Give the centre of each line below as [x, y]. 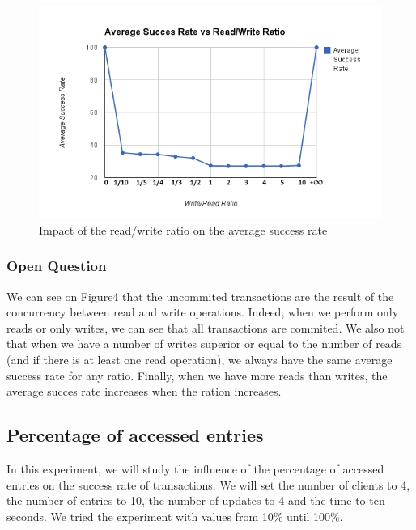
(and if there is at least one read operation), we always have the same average [200, 359]
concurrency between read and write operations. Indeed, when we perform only [203, 312]
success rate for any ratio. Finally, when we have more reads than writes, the [197, 375]
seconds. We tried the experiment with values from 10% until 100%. [175, 516]
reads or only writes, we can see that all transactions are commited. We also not [206, 327]
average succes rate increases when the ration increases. [144, 391]
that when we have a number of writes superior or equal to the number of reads [204, 343]
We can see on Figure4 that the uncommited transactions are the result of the [200, 296]
